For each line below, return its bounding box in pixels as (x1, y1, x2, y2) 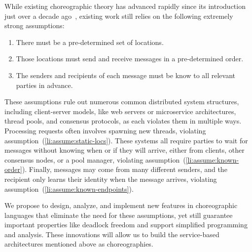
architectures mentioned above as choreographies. (4, 239, 153, 249)
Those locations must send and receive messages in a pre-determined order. (16, 53, 244, 64)
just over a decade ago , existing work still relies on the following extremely (4, 10, 233, 21)
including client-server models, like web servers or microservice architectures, (4, 106, 236, 116)
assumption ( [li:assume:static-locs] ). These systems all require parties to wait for (4, 135, 248, 145)
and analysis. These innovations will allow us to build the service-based (4, 229, 219, 239)
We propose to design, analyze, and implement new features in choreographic (4, 200, 238, 210)
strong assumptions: (4, 20, 65, 31)
